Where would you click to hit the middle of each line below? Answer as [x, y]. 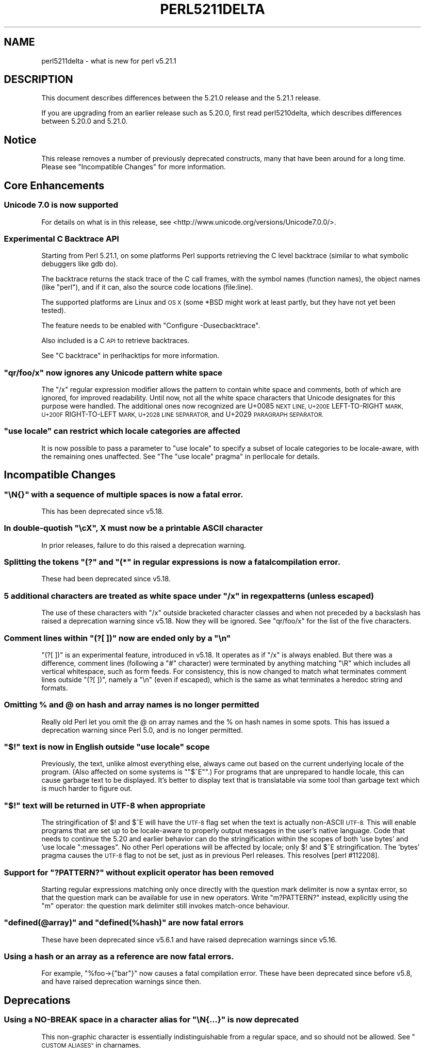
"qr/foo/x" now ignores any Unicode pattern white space [113, 372]
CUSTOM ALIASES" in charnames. [91, 1045]
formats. [55, 688]
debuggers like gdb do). [80, 264]
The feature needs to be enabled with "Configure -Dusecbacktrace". [151, 326]
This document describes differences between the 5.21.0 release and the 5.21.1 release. [181, 98]
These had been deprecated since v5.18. [106, 579]
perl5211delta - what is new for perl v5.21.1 [109, 61]
